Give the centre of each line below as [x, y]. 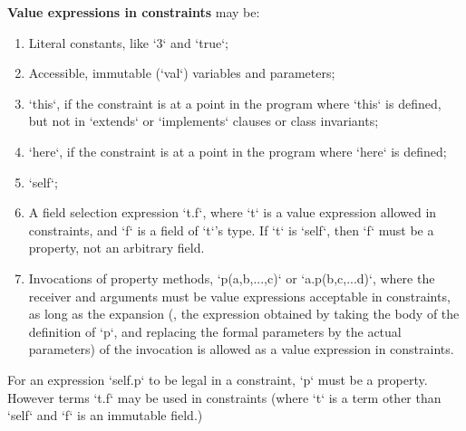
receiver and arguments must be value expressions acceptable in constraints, [239, 296]
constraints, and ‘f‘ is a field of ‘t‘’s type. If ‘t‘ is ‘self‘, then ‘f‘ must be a [231, 230]
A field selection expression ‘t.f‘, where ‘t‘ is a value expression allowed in [233, 212]
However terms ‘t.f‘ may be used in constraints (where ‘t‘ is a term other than [224, 397]
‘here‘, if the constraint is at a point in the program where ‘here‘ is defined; [238, 151]
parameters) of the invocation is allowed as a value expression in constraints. [241, 349]
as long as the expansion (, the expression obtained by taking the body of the [244, 314]
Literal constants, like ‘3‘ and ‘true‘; [128, 42]
